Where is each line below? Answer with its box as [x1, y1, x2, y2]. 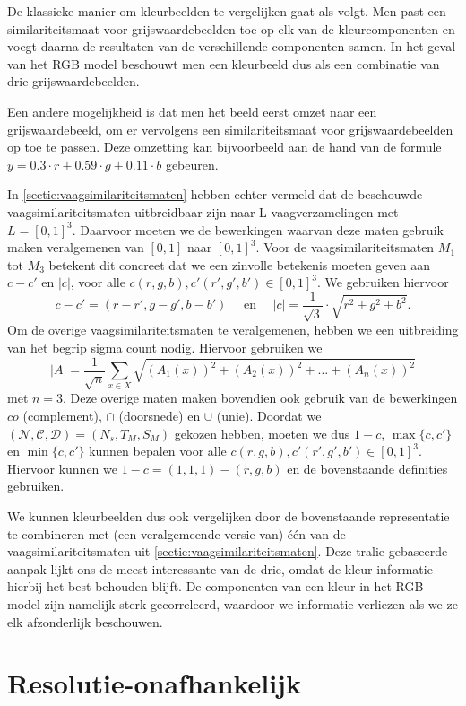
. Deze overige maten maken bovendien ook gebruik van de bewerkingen [63, 388, 458, 407]
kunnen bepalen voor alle [89, 441, 227, 460]
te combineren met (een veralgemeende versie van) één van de [7, 524, 346, 543]
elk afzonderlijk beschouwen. [7, 612, 163, 631]
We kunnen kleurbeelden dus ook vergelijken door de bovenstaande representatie [7, 506, 450, 525]
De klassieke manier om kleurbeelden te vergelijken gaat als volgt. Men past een [7, 2, 446, 20]
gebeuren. [165, 154, 219, 173]
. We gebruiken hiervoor [316, 273, 449, 292]
